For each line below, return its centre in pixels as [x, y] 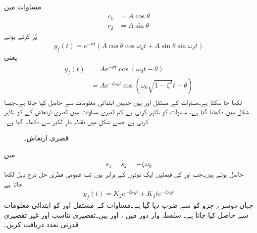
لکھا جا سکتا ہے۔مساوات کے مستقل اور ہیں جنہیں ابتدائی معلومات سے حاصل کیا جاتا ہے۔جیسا [123, 102]
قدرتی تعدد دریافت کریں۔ [41, 224]
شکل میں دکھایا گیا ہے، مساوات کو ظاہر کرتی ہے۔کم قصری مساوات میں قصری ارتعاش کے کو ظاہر [127, 112]
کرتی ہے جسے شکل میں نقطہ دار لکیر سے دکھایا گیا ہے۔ [76, 121]
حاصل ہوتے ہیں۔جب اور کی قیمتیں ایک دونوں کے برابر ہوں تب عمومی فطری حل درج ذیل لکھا [124, 174]
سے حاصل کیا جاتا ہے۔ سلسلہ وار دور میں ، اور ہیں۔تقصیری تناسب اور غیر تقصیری [126, 214]
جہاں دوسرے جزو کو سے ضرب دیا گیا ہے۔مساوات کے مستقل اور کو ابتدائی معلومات [129, 205]
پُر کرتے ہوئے [21, 35]
